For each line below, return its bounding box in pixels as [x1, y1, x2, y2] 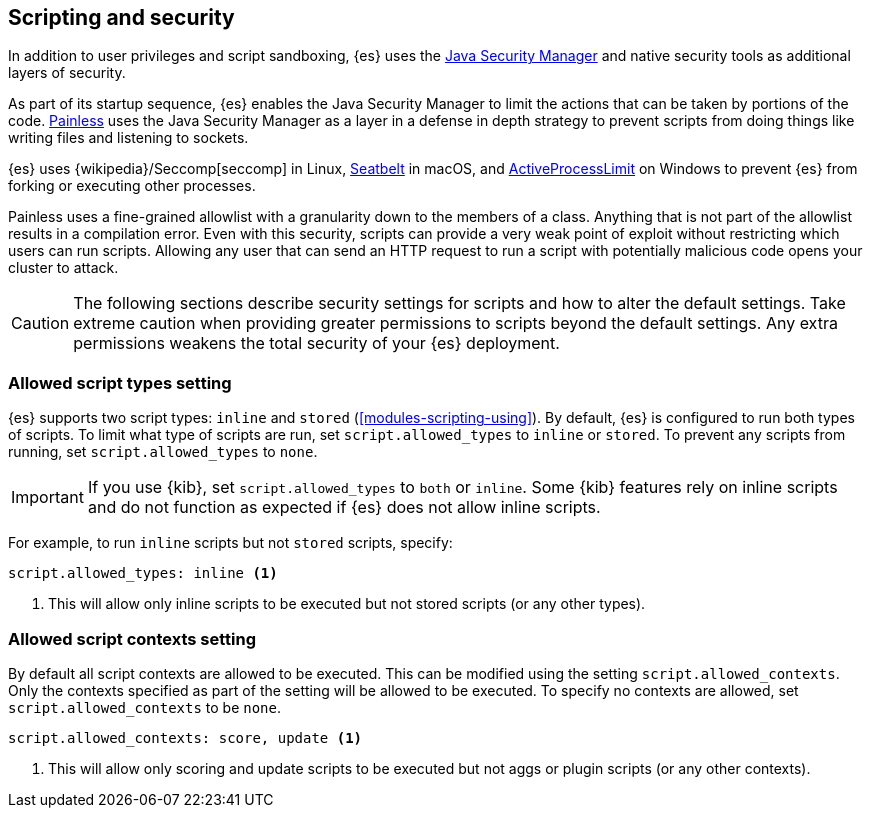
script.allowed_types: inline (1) [8, 565, 278, 582]
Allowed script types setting [8, 372, 232, 393]
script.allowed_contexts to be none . [8, 698, 282, 716]
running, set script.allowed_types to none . [8, 443, 318, 461]
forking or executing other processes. [8, 177, 256, 195]
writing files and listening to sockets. [8, 129, 249, 147]
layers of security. [8, 64, 126, 82]
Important [11, 487, 84, 508]
